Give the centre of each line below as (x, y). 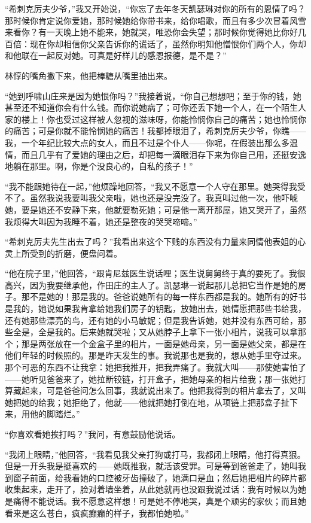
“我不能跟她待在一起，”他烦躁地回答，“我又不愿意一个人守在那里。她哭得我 (151, 186)
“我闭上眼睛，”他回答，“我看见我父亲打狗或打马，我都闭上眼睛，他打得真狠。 (155, 454)
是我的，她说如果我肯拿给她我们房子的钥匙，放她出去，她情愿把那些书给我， (155, 308)
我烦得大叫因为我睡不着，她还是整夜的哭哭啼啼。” (101, 221)
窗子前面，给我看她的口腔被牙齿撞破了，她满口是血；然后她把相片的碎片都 (159, 477)
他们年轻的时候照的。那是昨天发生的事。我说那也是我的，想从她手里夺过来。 (155, 355)
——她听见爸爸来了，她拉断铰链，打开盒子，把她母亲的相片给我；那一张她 (151, 378)
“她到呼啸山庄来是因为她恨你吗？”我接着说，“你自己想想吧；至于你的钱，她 (153, 95)
